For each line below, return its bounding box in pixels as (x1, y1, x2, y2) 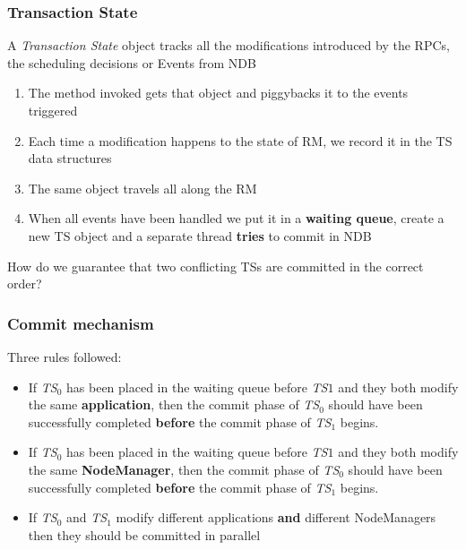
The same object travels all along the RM (28, 178, 257, 197)
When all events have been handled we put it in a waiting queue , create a (28, 209, 444, 228)
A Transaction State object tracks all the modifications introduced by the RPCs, (7, 36, 450, 55)
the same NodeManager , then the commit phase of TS (28, 460, 340, 478)
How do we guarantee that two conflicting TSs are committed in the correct (7, 256, 424, 275)
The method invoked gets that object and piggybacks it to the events (28, 83, 409, 102)
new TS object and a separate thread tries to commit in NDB (28, 226, 372, 245)
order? (7, 274, 42, 293)
